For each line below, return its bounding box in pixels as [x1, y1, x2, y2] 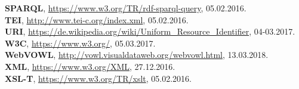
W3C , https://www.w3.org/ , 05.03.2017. [5, 36, 156, 49]
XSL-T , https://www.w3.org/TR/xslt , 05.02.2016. [5, 72, 192, 84]
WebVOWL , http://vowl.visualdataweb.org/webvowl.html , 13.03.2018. [5, 48, 269, 61]
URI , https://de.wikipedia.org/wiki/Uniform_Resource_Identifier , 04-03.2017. [5, 25, 295, 38]
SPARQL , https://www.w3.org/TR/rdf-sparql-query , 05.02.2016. [5, 2, 246, 14]
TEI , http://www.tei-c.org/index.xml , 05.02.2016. [5, 13, 189, 26]
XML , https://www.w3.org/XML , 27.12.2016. [5, 60, 175, 72]
